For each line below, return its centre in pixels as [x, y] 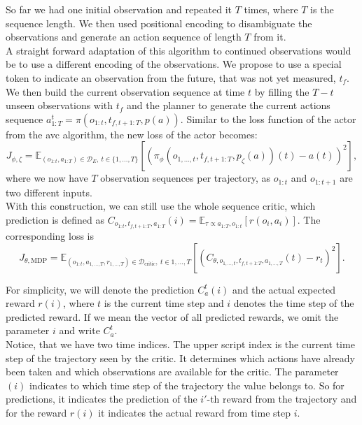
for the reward [36, 413]
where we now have [47, 178]
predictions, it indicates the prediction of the [102, 399]
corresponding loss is [50, 236]
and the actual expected [284, 289]
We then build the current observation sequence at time [125, 91]
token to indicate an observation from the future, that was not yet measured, [171, 77]
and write [79, 330]
